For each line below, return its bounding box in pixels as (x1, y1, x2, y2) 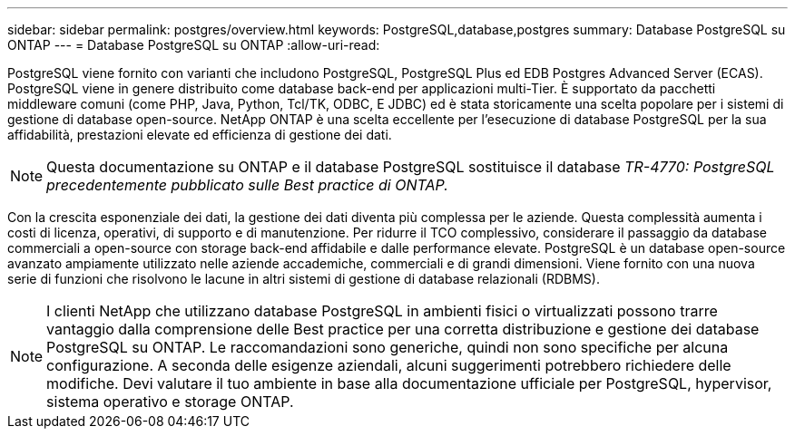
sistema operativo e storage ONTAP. (46, 392, 294, 411)
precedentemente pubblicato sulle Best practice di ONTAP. (46, 176, 448, 194)
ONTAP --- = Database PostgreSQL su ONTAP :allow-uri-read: (7, 37, 380, 53)
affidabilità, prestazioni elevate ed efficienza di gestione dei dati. (7, 127, 392, 142)
